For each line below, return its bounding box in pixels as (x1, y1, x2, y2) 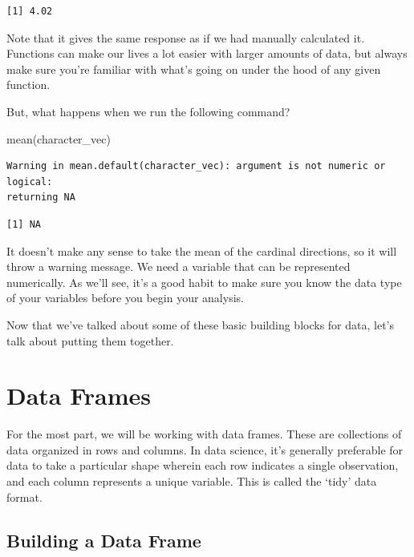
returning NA (6, 192, 75, 204)
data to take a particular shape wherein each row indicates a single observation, (6, 457, 399, 474)
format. (6, 488, 43, 505)
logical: (6, 176, 53, 188)
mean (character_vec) (6, 130, 111, 147)
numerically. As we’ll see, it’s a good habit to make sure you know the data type (6, 273, 402, 290)
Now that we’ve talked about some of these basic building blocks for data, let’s (6, 316, 395, 333)
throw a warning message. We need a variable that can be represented (6, 258, 351, 275)
